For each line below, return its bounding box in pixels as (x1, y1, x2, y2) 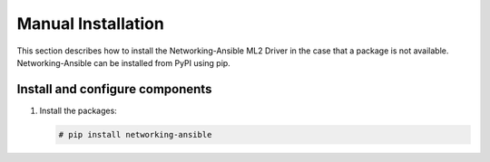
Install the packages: (39, 105, 117, 116)
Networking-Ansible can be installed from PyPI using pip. (16, 57, 230, 68)
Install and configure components (16, 81, 212, 97)
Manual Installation (16, 14, 165, 33)
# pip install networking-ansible (58, 129, 212, 139)
